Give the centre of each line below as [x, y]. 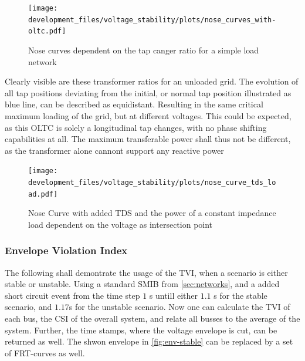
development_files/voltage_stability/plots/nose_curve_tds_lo [152, 182]
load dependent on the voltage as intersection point [121, 224]
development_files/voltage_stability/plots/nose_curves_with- [152, 20]
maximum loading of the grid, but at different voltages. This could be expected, [148, 115]
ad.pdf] [43, 194]
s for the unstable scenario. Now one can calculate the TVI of [179, 307]
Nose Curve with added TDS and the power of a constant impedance [152, 213]
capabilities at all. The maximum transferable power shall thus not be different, [148, 139]
